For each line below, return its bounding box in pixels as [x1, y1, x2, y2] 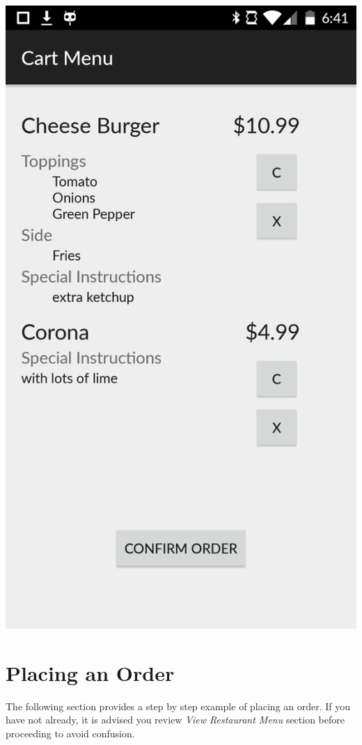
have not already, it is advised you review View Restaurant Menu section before [6, 712, 345, 727]
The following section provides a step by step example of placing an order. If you [6, 698, 351, 713]
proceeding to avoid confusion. [6, 726, 135, 740]
